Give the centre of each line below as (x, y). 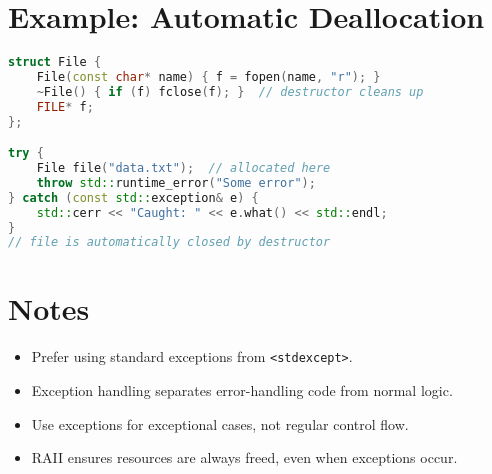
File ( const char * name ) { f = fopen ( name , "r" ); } (208, 77)
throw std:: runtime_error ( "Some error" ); (176, 182)
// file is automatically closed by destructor (169, 242)
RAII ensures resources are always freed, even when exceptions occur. (244, 457)
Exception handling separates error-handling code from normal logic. (242, 390)
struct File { (55, 62)
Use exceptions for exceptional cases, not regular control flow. (220, 423)
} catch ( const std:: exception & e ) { (133, 197)
